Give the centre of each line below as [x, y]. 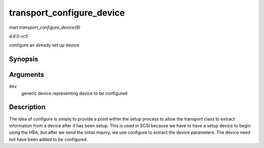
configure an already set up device [44, 45]
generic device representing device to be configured [74, 93]
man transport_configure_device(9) [45, 27]
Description [27, 107]
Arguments [27, 75]
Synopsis [24, 59]
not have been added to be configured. [48, 139]
